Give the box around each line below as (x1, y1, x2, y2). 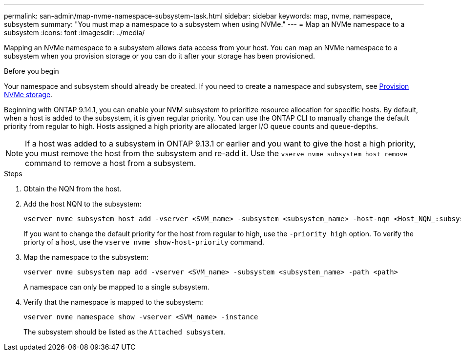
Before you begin (4, 67, 59, 75)
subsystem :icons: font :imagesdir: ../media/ (4, 28, 145, 37)
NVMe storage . (4, 90, 53, 99)
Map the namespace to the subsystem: (23, 253, 149, 261)
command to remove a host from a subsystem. (25, 158, 196, 168)
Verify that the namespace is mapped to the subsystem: (23, 298, 203, 306)
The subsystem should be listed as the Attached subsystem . (23, 328, 226, 336)
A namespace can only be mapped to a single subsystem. (23, 283, 210, 291)
